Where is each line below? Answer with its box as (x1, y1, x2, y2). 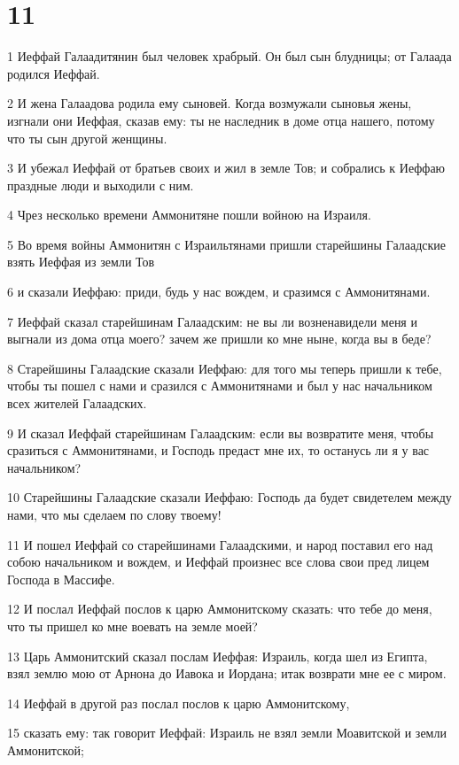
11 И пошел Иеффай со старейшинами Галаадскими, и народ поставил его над (7, 535, 433, 553)
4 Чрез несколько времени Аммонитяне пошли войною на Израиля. (7, 205, 371, 224)
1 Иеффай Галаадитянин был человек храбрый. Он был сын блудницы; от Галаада (7, 47, 452, 66)
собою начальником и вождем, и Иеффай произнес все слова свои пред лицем (7, 552, 430, 571)
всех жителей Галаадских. (7, 394, 147, 413)
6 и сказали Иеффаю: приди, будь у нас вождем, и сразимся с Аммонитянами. (7, 282, 431, 301)
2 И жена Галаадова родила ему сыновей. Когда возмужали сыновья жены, (7, 94, 412, 112)
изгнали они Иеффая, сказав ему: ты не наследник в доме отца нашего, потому (7, 111, 435, 129)
